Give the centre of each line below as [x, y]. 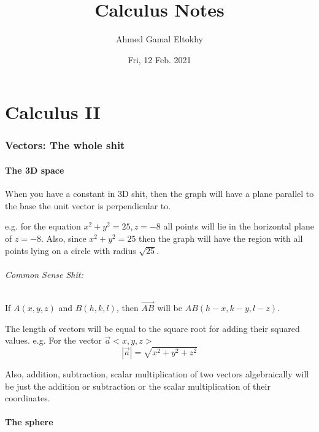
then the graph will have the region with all [221, 238]
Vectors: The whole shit [65, 145]
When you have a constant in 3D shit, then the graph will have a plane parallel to [159, 194]
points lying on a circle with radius [71, 250]
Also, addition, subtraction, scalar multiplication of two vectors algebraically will [157, 374]
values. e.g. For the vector [53, 340]
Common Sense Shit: [44, 274]
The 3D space [35, 170]
